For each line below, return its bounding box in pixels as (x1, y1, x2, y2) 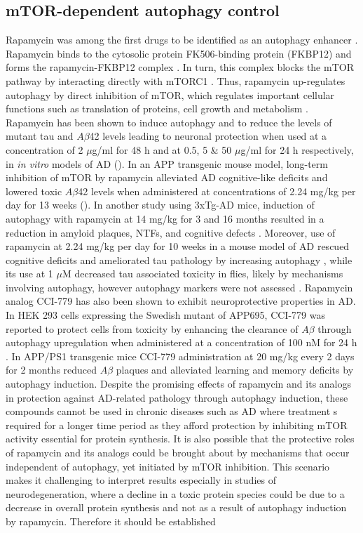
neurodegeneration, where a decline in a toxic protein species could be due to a (6, 486, 345, 501)
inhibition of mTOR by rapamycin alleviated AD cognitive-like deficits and (6, 170, 328, 185)
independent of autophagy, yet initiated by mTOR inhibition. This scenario (6, 459, 330, 473)
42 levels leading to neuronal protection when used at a (89, 129, 327, 143)
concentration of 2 (6, 142, 83, 157)
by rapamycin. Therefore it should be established (6, 513, 216, 528)
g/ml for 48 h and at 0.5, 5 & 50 (92, 142, 232, 157)
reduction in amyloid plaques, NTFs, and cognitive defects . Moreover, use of (6, 225, 336, 239)
